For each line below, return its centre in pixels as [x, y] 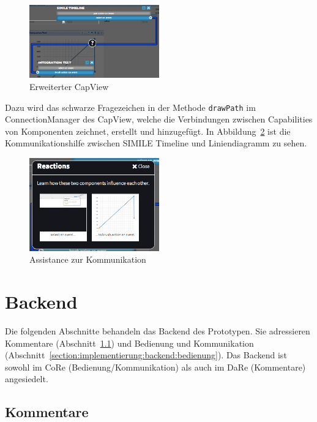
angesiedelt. [27, 379]
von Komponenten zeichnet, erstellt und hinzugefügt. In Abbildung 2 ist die [148, 131]
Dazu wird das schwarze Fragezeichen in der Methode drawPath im [130, 107]
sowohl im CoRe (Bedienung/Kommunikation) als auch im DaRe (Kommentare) [155, 367]
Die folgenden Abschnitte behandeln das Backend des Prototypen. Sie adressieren [158, 331]
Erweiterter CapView [69, 87]
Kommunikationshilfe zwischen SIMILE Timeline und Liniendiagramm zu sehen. [156, 143]
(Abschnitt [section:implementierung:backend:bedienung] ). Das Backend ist [146, 355]
